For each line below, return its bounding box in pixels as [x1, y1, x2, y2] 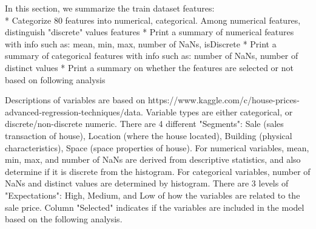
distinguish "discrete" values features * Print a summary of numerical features [5, 26, 294, 38]
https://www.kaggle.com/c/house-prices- [147, 94, 300, 106]
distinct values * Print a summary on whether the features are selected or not [5, 61, 294, 73]
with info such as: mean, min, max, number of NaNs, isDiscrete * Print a [5, 37, 277, 50]
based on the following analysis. [5, 213, 123, 225]
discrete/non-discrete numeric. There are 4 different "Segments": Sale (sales [5, 117, 284, 130]
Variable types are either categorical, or [146, 105, 293, 118]
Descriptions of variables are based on [5, 94, 146, 106]
